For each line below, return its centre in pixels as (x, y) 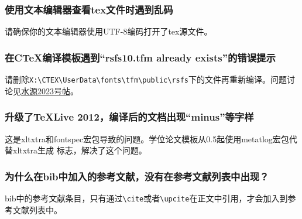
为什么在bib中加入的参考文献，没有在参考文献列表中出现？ (137, 176)
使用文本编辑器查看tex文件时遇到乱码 (89, 9)
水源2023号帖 (46, 90)
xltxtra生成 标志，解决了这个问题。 (80, 150)
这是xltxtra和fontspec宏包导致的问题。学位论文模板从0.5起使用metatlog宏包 (147, 138)
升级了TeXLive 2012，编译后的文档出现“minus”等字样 (129, 117)
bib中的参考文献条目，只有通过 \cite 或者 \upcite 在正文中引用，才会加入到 (146, 198)
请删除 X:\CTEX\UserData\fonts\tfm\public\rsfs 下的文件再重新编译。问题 (146, 79)
